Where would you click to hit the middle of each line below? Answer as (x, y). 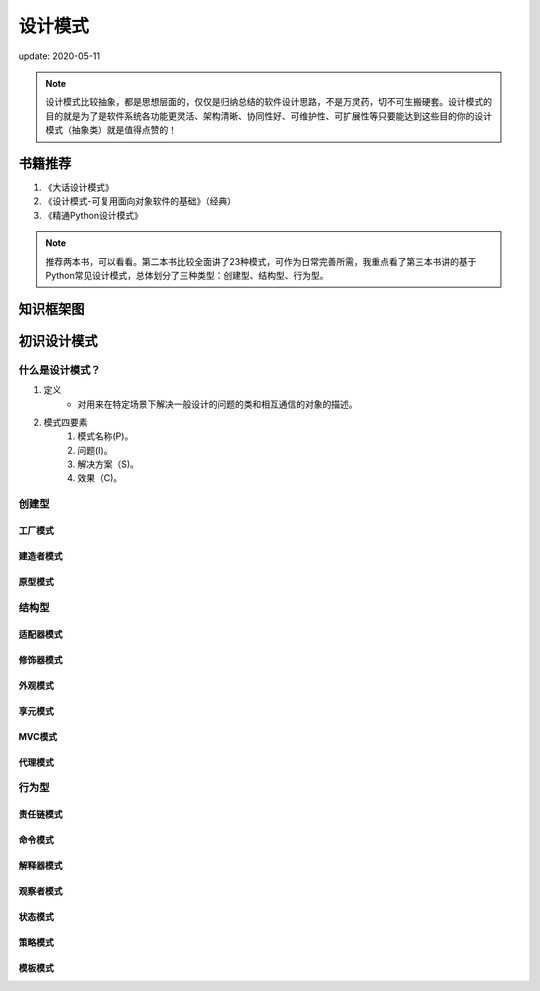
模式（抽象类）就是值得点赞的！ (111, 130)
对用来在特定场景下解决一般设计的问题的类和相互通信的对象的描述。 (217, 404)
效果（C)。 (100, 478)
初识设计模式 (58, 340)
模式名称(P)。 (105, 436)
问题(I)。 (95, 450)
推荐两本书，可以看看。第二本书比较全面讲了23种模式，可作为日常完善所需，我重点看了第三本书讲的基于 (261, 261)
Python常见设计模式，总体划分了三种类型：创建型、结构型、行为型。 (187, 275)
